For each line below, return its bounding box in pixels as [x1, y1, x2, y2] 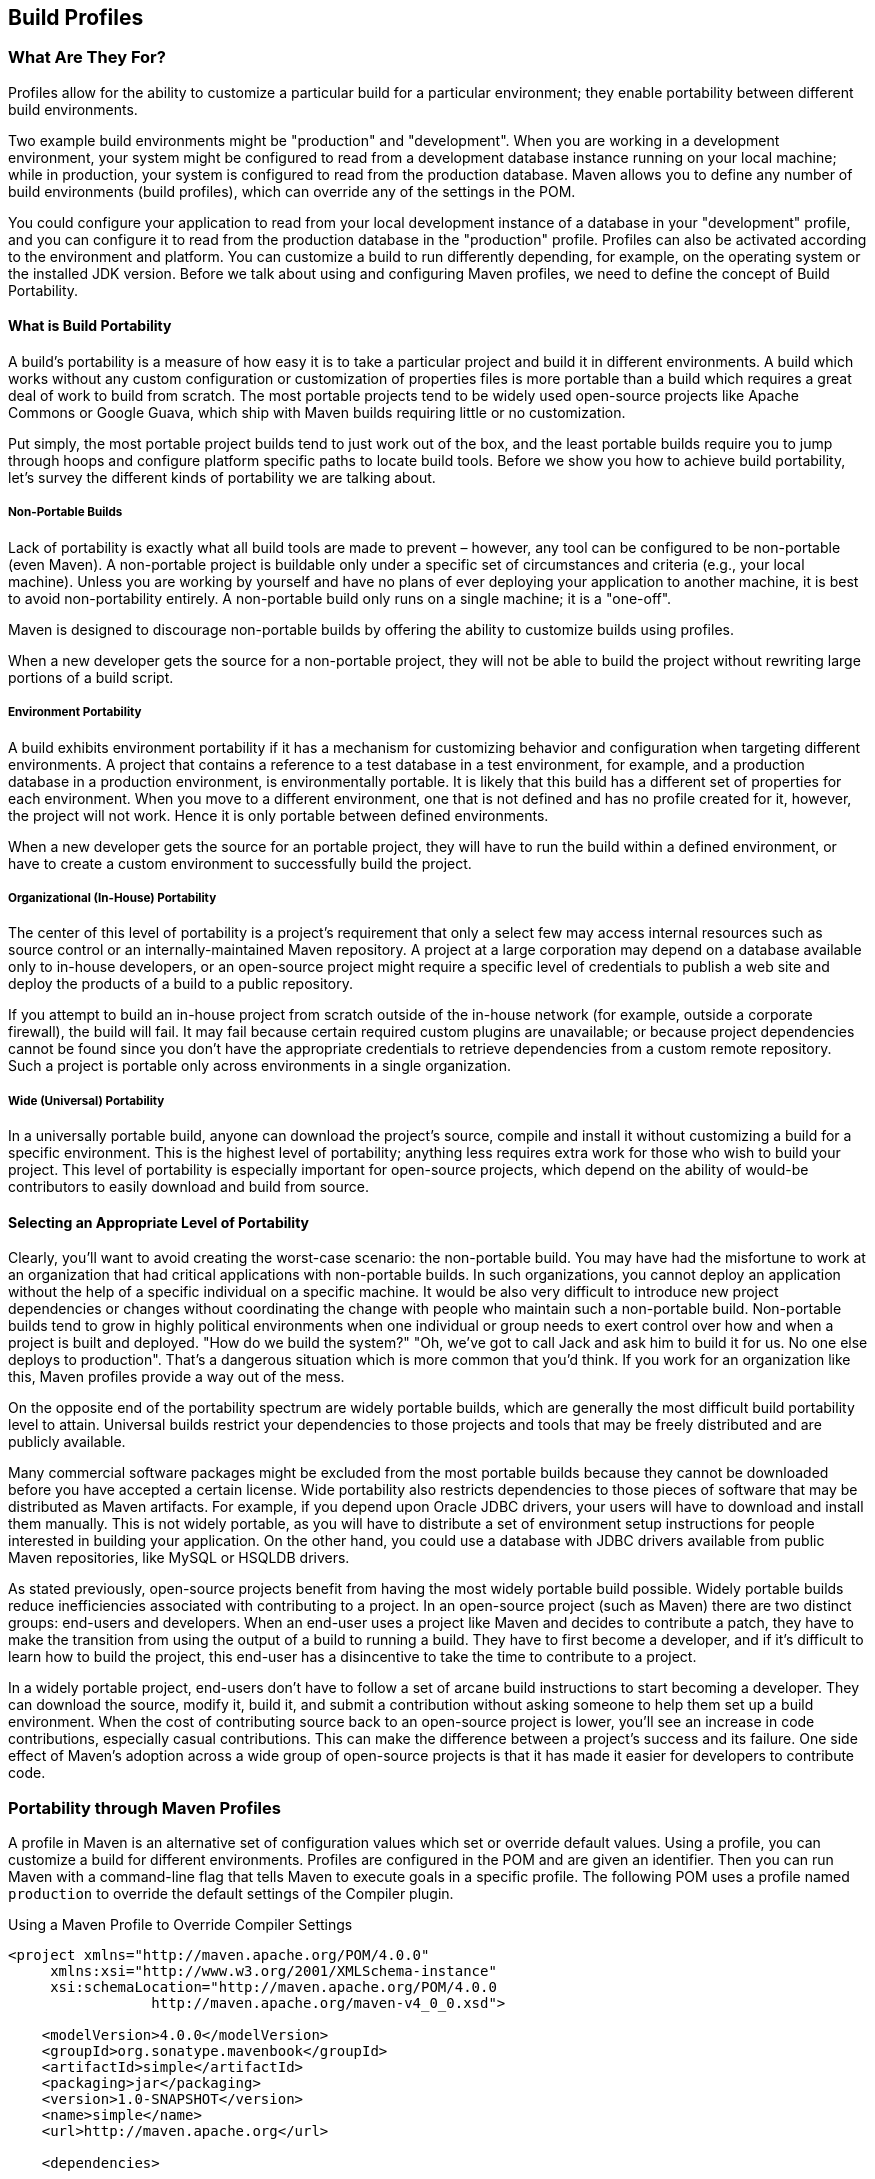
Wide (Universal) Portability [8, 1093, 165, 1108]
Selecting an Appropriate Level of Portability [8, 1213, 310, 1231]
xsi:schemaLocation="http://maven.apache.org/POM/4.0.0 [50, 1979, 497, 1996]
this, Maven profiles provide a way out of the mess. [8, 1368, 345, 1386]
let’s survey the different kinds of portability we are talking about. [8, 469, 436, 487]
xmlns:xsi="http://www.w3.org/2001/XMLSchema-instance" [50, 1963, 497, 1980]
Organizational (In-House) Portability [8, 890, 217, 905]
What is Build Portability [8, 317, 172, 335]
